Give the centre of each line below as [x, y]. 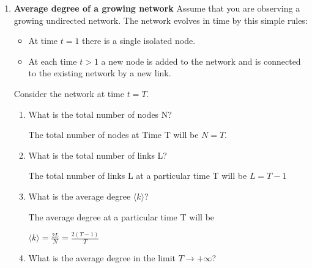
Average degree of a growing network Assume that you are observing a [157, 8]
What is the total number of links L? [98, 155]
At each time [53, 61]
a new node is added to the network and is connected [201, 61]
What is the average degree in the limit [102, 258]
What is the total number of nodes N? [100, 114]
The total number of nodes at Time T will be [113, 135]
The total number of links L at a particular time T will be [138, 176]
